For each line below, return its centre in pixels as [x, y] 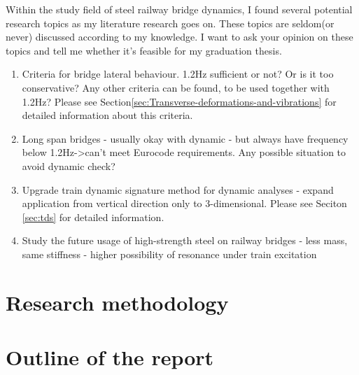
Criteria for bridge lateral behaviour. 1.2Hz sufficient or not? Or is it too [178, 74]
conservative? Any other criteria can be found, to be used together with [176, 87]
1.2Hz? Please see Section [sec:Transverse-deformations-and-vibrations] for [179, 101]
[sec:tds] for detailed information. [93, 217]
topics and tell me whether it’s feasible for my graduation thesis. [144, 50]
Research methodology [117, 302]
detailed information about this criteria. [107, 115]
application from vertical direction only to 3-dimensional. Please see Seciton [184, 203]
